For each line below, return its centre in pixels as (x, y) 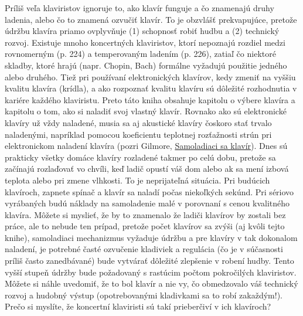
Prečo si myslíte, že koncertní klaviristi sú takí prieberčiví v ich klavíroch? (138, 306)
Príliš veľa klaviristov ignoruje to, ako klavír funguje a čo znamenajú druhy (139, 8)
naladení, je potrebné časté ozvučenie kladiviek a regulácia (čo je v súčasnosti (144, 249)
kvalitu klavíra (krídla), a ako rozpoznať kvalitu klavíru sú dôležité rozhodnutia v (151, 88)
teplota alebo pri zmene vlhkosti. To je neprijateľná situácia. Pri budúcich (137, 180)
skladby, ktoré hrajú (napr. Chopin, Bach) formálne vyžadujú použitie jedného (146, 65)
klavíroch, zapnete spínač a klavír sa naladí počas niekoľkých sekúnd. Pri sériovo (149, 191)
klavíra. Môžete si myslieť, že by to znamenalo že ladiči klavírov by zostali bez (145, 214)
